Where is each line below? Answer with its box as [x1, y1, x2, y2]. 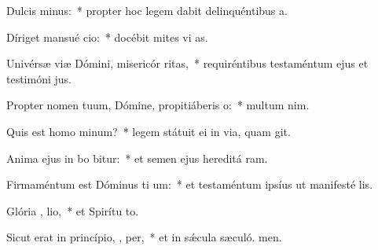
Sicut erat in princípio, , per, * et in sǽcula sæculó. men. [6, 229, 282, 245]
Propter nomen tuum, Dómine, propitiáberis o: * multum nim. [6, 97, 310, 113]
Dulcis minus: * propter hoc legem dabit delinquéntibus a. [6, 2, 288, 18]
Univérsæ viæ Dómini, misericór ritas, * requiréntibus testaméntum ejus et [6, 55, 369, 72]
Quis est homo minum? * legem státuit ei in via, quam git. [6, 123, 291, 139]
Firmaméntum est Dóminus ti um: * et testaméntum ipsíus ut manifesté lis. [6, 176, 373, 193]
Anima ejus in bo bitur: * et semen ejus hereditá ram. [6, 149, 268, 166]
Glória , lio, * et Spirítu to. [6, 202, 139, 219]
